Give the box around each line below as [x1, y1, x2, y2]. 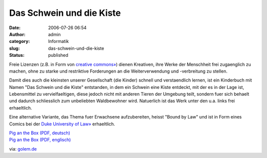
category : [9, 39, 30, 44]
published [48, 52, 69, 58]
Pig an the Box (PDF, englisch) [9, 137, 71, 143]
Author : [9, 31, 26, 37]
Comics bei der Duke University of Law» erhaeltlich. [9, 121, 116, 127]
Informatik [48, 39, 69, 44]
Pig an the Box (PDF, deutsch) [9, 130, 70, 136]
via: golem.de [9, 146, 37, 152]
